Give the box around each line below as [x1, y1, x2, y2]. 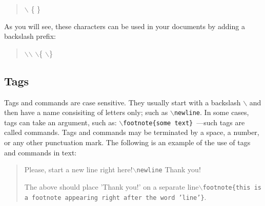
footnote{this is [202, 184, 261, 191]
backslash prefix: [4, 31, 56, 41]
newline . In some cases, [174, 107, 249, 118]
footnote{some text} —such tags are [123, 117, 245, 127]
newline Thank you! [136, 164, 201, 175]
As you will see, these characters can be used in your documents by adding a [4, 20, 245, 31]
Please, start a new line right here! [24, 164, 133, 175]
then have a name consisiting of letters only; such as [4, 107, 168, 118]
